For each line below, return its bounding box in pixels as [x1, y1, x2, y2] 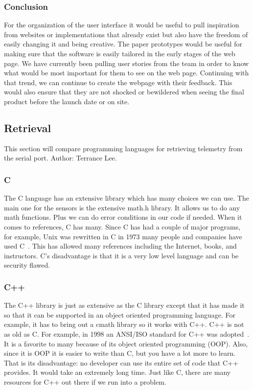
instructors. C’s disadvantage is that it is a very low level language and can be [4, 250, 239, 260]
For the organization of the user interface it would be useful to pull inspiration [4, 20, 239, 30]
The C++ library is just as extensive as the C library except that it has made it [4, 300, 245, 310]
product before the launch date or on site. [4, 96, 130, 106]
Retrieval [4, 120, 51, 135]
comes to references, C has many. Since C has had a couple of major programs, [4, 221, 241, 231]
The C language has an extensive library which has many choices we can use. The [4, 193, 249, 203]
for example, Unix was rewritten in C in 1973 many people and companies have [4, 231, 242, 241]
